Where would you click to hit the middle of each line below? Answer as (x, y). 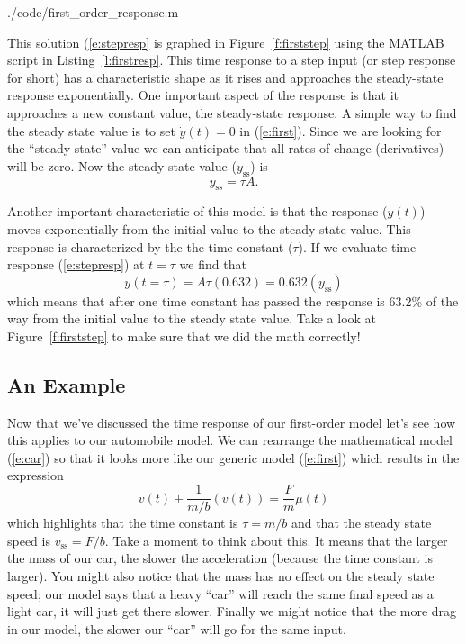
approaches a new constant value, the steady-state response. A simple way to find (232, 112)
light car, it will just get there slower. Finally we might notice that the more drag (232, 611)
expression (36, 475)
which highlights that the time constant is (123, 523)
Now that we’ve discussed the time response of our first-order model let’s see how (232, 422)
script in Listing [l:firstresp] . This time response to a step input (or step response (232, 60)
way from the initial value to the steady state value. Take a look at (192, 318)
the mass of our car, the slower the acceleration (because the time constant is (220, 558)
